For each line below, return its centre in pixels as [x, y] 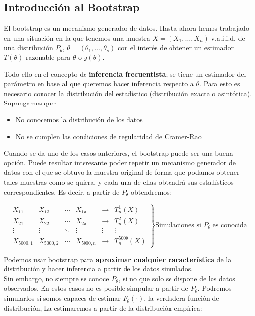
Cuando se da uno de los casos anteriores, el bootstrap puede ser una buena [119, 153]
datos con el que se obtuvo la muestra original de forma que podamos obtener [122, 172]
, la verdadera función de [182, 298]
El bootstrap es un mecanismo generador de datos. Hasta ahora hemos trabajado [127, 28]
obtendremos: [151, 191]
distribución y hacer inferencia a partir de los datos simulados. [99, 269]
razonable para [48, 57]
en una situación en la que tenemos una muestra [77, 37]
